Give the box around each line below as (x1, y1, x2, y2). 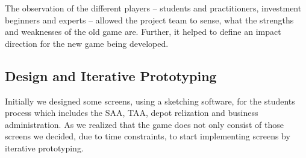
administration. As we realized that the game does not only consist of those (5, 118, 284, 130)
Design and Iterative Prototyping (5, 66, 217, 85)
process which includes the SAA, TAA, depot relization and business (5, 106, 258, 119)
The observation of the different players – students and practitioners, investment (5, 2, 302, 14)
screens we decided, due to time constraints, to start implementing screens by (5, 130, 290, 142)
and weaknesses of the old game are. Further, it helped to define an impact (5, 25, 281, 38)
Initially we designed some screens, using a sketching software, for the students (5, 94, 295, 107)
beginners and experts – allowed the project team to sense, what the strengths (5, 13, 294, 26)
